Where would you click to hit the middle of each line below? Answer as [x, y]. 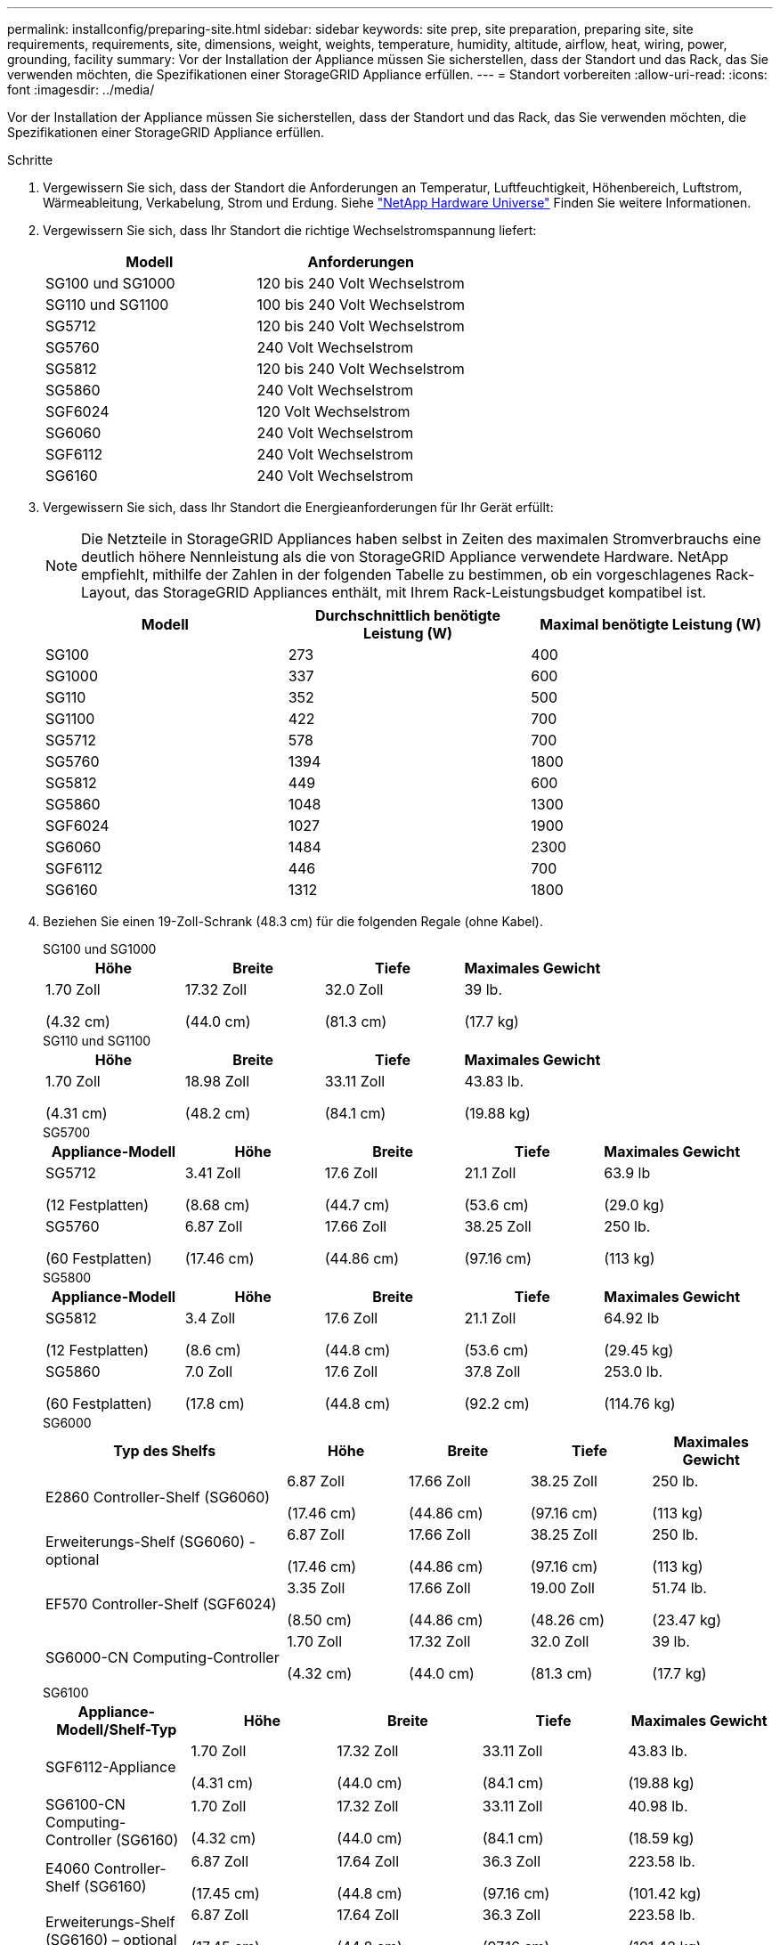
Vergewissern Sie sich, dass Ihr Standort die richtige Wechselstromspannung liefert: [290, 230]
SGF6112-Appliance [111, 1767]
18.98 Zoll [217, 1081]
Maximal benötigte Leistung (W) [651, 624]
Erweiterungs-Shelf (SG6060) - [150, 1542]
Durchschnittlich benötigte [407, 615]
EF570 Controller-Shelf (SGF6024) [161, 1604]
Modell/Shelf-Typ [117, 1729]
